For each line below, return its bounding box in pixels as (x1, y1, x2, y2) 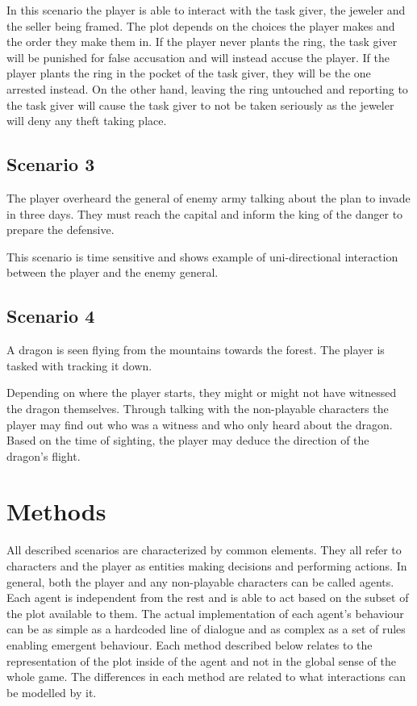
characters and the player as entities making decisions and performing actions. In (6, 558, 407, 574)
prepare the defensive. (6, 221, 115, 238)
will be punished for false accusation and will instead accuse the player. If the (6, 48, 390, 65)
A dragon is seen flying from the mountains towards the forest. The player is (6, 341, 385, 358)
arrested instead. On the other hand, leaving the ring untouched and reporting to (6, 80, 408, 97)
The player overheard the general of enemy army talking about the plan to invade (6, 189, 411, 206)
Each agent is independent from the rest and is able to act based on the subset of (6, 589, 409, 606)
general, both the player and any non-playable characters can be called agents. (6, 573, 394, 590)
